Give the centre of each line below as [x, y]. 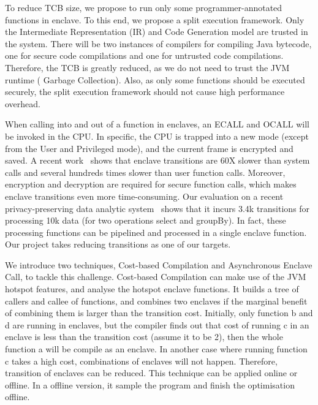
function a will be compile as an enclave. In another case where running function [156, 349]
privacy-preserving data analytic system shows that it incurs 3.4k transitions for [157, 208]
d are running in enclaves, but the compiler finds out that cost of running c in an [157, 324]
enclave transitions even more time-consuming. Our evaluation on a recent [144, 196]
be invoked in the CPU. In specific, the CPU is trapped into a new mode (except [157, 136]
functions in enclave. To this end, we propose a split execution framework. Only [155, 19]
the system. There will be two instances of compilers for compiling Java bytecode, [158, 43]
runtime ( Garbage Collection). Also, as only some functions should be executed [155, 79]
